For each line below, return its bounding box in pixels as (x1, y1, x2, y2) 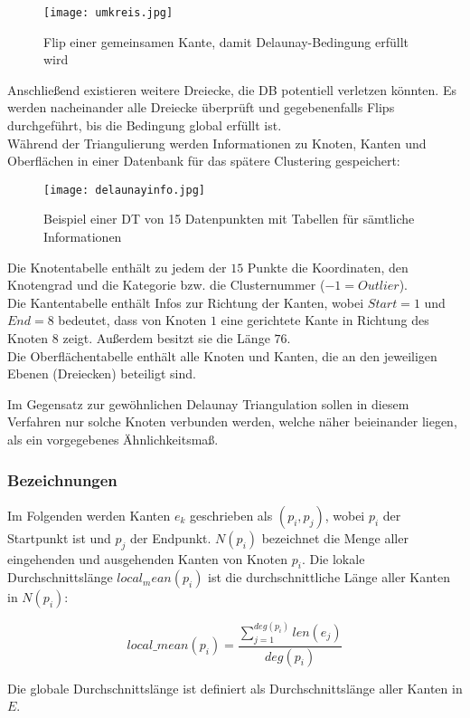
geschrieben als (190, 505, 273, 524)
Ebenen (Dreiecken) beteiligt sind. (7, 364, 196, 383)
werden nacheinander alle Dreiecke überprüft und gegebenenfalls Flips (7, 98, 395, 117)
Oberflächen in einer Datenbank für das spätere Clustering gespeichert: (7, 151, 400, 170)
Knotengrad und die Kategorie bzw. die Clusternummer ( (7, 275, 325, 294)
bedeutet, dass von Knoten (58, 311, 207, 330)
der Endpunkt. (130, 528, 211, 547)
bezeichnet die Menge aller (261, 528, 409, 547)
